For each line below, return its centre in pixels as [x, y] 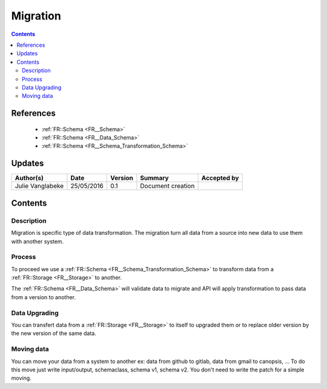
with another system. [37, 241]
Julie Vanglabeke [39, 186]
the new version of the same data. [54, 333]
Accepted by [220, 178]
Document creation [167, 186]
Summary [154, 178]
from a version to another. [43, 297]
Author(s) [29, 178]
